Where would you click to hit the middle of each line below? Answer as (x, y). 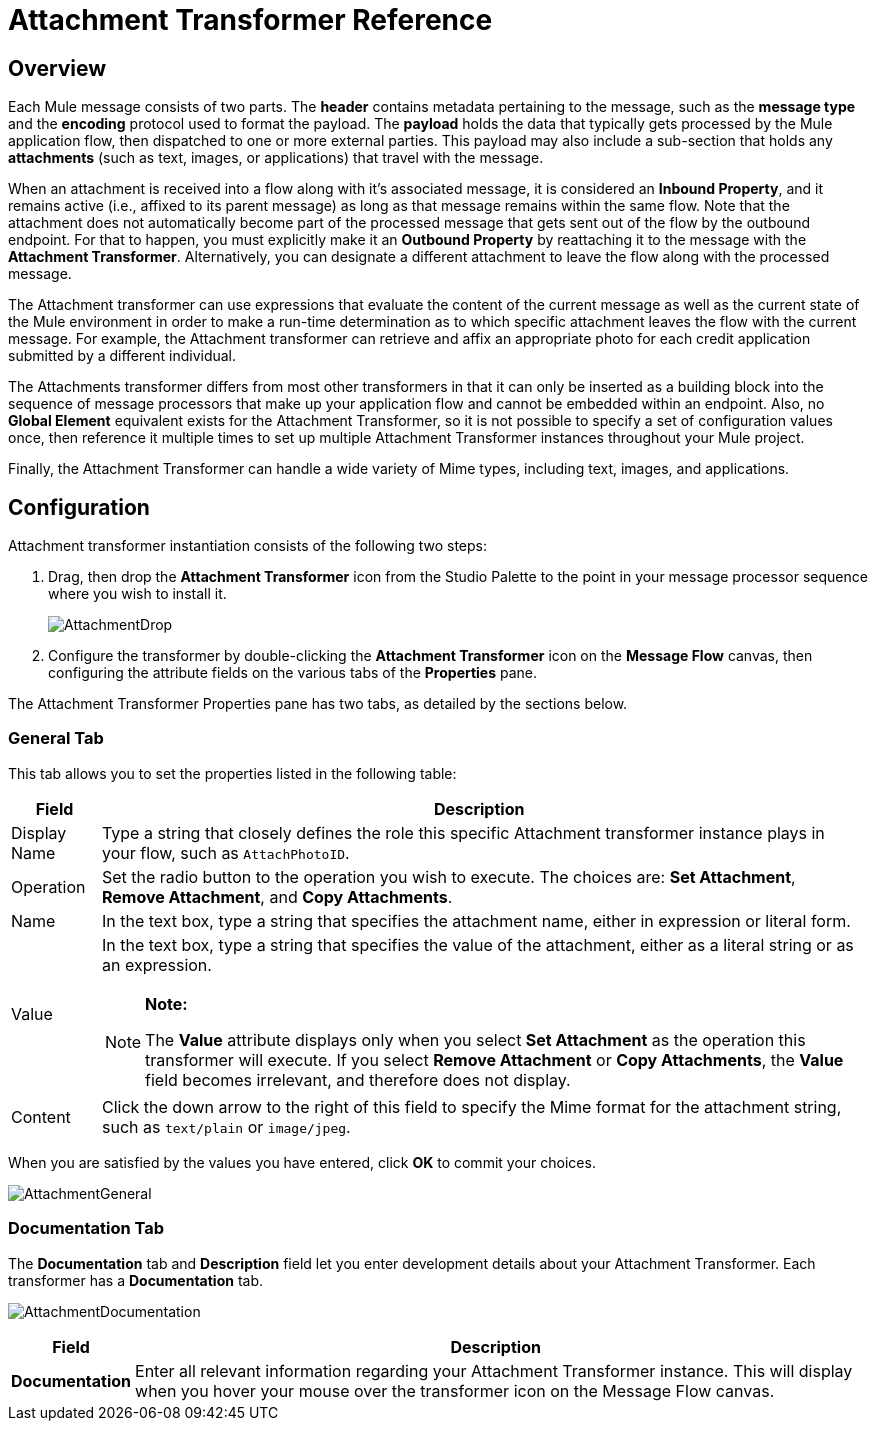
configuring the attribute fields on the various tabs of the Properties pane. (293, 673)
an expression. (156, 964)
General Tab (56, 738)
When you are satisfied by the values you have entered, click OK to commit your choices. (302, 1162)
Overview (57, 68)
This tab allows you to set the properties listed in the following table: (232, 773)
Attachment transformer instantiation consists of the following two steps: (247, 546)
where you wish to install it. (137, 594)
